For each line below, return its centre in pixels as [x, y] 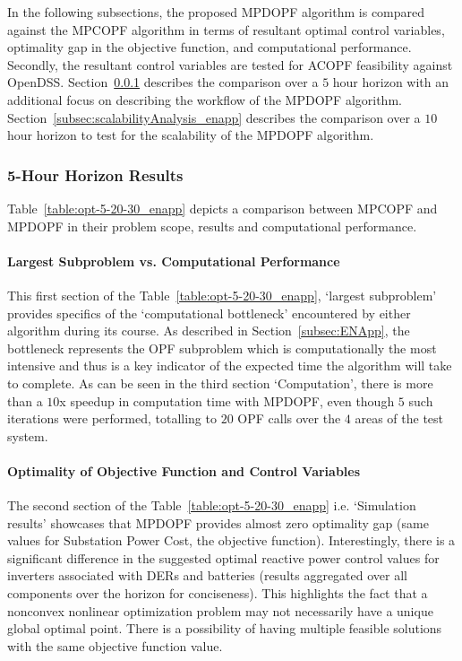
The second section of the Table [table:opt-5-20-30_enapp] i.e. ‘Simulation [212, 505]
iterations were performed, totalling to [112, 418]
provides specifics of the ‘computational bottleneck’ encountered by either [209, 313]
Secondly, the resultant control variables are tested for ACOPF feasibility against [230, 64]
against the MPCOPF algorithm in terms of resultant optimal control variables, [226, 29]
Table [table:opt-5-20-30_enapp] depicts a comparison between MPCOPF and [222, 208]
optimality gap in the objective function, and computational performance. [210, 47]
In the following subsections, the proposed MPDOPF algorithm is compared [216, 12]
